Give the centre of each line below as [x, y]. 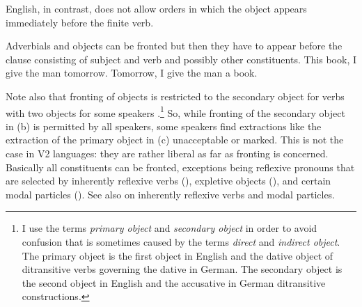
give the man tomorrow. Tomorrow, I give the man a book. [132, 73]
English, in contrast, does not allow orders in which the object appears [156, 8]
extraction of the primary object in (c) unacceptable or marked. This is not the [175, 140]
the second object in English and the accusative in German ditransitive [174, 282]
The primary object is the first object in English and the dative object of [178, 255]
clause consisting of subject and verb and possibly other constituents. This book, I [181, 59]
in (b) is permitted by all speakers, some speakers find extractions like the [164, 126]
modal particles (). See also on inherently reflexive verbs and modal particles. [171, 194]
